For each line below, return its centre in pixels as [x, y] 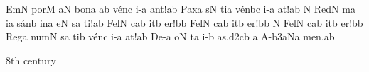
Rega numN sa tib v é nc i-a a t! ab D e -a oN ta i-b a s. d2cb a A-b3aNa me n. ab [170, 36]
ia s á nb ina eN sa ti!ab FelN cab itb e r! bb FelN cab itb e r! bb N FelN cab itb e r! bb [184, 22]
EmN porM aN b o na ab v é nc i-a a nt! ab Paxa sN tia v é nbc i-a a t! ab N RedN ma [181, 8]
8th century [31, 60]
